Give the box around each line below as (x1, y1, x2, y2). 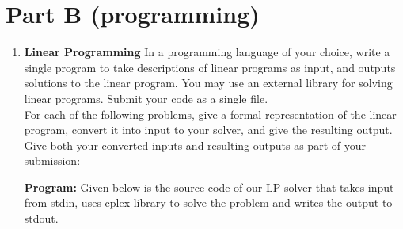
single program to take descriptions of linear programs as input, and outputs (24, 59, 396, 75)
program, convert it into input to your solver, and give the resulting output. (24, 121, 393, 138)
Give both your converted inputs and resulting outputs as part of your (24, 136, 366, 153)
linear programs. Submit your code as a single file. (24, 90, 268, 106)
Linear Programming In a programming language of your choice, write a (24, 44, 390, 60)
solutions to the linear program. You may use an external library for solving (24, 74, 393, 91)
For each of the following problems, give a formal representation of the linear (24, 105, 397, 122)
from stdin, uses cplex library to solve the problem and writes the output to (24, 194, 393, 211)
